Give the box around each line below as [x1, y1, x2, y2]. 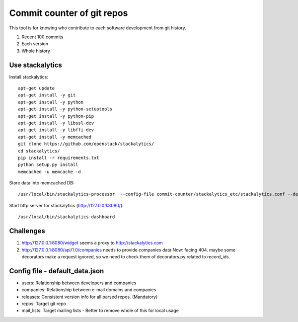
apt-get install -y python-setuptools [18, 106, 113, 112]
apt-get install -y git [18, 92, 76, 98]
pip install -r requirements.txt [18, 155, 99, 161]
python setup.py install [18, 162, 78, 167]
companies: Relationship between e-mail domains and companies [21, 287, 156, 293]
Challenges [9, 227, 46, 236]
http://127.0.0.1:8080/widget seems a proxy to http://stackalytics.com [21, 240, 163, 246]
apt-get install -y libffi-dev [18, 127, 94, 133]
